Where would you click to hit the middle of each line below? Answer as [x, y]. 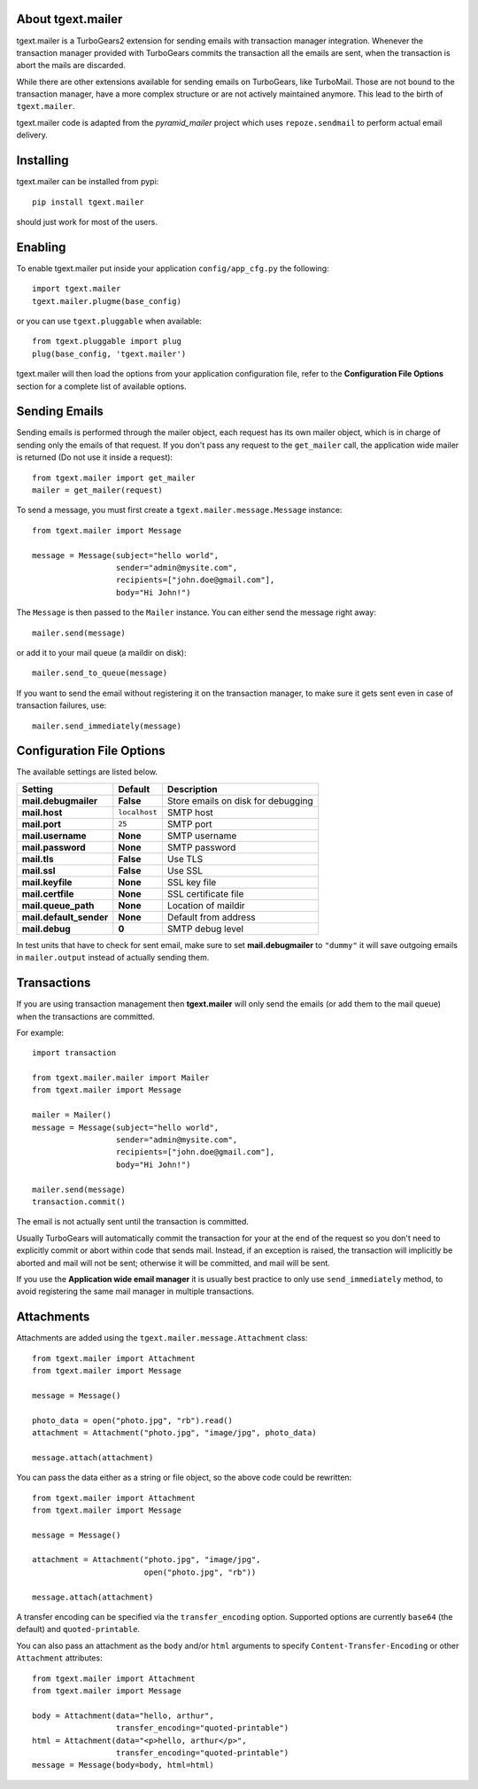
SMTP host [190, 813]
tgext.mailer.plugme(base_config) [107, 301]
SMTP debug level [205, 929]
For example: [40, 1032]
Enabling [41, 247]
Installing [43, 161]
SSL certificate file [205, 893]
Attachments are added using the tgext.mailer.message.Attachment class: [162, 1338]
